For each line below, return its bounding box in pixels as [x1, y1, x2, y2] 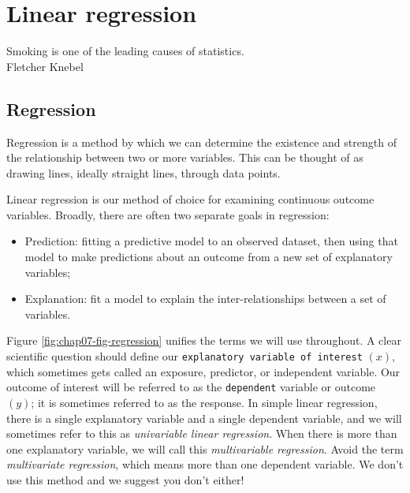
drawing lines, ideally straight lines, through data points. [6, 164, 281, 181]
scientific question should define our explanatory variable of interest [6, 348, 363, 364]
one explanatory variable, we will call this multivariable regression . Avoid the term [6, 440, 404, 457]
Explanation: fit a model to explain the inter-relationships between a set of [24, 290, 386, 307]
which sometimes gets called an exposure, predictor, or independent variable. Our [6, 363, 401, 379]
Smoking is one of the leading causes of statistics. [6, 43, 244, 59]
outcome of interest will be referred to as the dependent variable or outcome [6, 379, 376, 395]
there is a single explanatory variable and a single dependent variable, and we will [6, 409, 402, 426]
